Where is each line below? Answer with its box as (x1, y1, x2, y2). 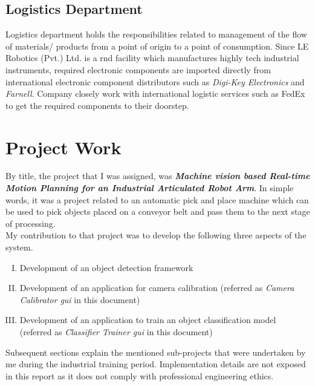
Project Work (5, 134, 122, 159)
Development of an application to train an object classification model (19, 313, 276, 326)
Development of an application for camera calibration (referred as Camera (19, 281, 294, 294)
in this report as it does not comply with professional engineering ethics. (5, 369, 274, 382)
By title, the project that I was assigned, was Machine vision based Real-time (5, 169, 310, 182)
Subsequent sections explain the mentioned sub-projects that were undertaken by (5, 345, 306, 358)
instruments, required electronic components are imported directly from (5, 63, 271, 76)
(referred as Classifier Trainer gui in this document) (19, 325, 213, 338)
